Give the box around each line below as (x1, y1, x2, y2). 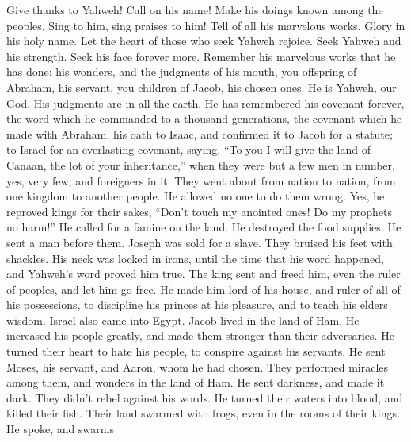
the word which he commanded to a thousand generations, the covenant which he (6, 110, 402, 127)
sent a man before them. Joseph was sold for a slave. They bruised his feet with (6, 234, 393, 250)
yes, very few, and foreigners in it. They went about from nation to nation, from (6, 172, 396, 189)
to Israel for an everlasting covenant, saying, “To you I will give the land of (6, 141, 371, 158)
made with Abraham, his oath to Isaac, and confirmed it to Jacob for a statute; (6, 125, 393, 142)
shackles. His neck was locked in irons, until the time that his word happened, (6, 250, 384, 266)
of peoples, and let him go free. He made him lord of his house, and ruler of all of (6, 280, 401, 297)
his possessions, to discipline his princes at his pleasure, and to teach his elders (6, 296, 388, 313)
